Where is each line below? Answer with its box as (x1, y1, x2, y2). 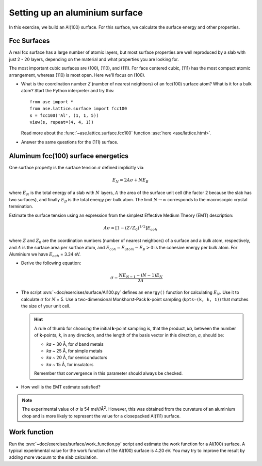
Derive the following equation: (21, 260, 81, 266)
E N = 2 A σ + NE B (112, 177, 149, 184)
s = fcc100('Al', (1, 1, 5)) (30, 112, 99, 118)
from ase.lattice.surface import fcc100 (30, 106, 127, 112)
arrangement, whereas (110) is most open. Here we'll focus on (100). (9, 72, 146, 78)
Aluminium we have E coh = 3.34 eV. (9, 251, 81, 258)
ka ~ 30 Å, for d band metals (46, 341, 104, 347)
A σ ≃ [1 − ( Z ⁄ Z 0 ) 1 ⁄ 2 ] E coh (103, 225, 158, 232)
